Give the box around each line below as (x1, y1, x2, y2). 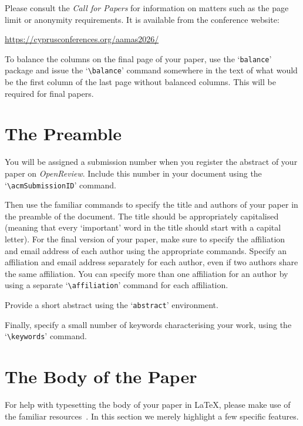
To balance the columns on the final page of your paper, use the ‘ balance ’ (5, 52, 272, 65)
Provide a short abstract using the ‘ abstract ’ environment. (5, 299, 218, 311)
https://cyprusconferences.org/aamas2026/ (5, 33, 159, 45)
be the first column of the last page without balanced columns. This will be (5, 76, 276, 88)
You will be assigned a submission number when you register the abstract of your (5, 155, 298, 168)
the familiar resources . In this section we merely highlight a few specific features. (5, 410, 299, 422)
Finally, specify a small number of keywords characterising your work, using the (5, 318, 292, 330)
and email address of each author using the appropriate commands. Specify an (5, 244, 287, 256)
